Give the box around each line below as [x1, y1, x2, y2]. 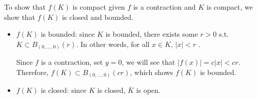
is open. [136, 85, 161, 95]
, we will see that [122, 57, 175, 67]
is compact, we [206, 2, 253, 12]
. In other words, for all [76, 38, 150, 49]
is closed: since [41, 85, 87, 95]
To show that [4, 2, 46, 12]
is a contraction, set [41, 57, 103, 67]
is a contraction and [133, 2, 196, 12]
